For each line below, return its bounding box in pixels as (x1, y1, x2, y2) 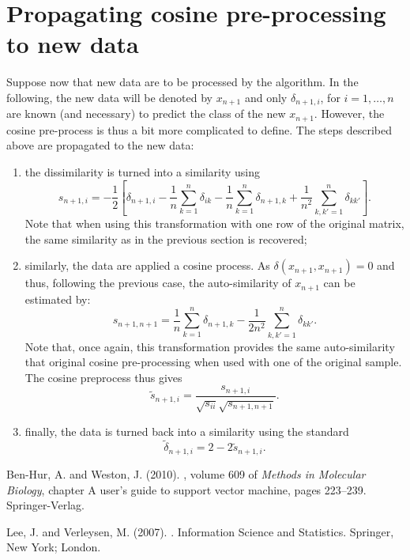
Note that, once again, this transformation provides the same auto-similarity (24, 338, 395, 354)
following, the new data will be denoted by (6, 89, 213, 105)
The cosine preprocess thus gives (24, 369, 182, 385)
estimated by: (24, 290, 91, 307)
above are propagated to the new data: (6, 137, 194, 153)
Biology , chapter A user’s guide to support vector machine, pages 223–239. (6, 481, 367, 498)
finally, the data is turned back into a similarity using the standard (24, 422, 349, 439)
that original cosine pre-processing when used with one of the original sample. (24, 354, 402, 370)
